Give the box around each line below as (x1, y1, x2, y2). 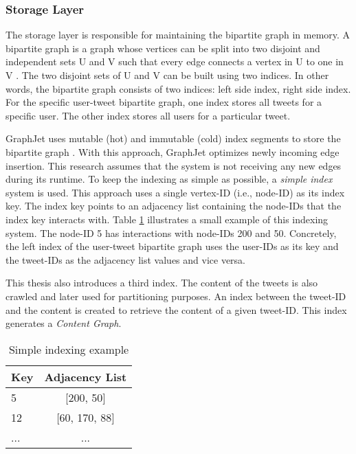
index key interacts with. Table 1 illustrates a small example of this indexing (5, 212, 329, 226)
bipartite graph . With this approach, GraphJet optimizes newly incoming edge (5, 144, 340, 159)
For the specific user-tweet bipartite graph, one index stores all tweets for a (5, 95, 322, 109)
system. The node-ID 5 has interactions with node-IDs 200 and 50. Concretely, (5, 225, 337, 240)
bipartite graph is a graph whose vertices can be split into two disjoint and (5, 41, 320, 55)
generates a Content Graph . (5, 316, 122, 330)
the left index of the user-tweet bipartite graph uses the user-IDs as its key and (5, 239, 339, 253)
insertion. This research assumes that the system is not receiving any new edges (5, 158, 342, 172)
